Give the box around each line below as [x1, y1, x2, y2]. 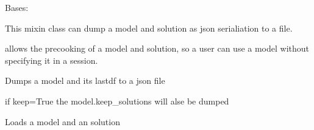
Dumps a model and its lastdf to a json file [5, 74, 165, 87]
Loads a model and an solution [5, 115, 120, 128]
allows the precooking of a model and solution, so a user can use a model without [5, 42, 309, 55]
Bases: [5, 1, 29, 13]
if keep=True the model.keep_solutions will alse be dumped [5, 94, 229, 107]
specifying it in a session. [5, 53, 98, 66]
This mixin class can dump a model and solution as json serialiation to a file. [5, 21, 293, 34]
